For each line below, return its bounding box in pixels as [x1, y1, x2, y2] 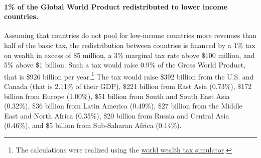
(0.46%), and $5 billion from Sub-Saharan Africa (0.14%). [4, 120, 182, 130]
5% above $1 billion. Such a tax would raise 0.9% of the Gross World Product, [4, 59, 245, 70]
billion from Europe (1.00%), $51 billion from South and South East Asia [4, 90, 230, 101]
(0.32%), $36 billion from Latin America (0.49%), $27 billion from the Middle [4, 100, 242, 111]
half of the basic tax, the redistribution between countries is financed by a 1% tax [4, 39, 255, 50]
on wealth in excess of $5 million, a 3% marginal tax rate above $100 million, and [4, 49, 255, 60]
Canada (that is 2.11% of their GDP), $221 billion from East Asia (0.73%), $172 [4, 81, 252, 91]
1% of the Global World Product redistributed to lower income [4, 1, 228, 11]
